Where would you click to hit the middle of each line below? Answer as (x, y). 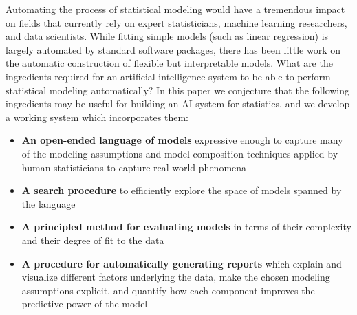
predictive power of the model (85, 304)
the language (48, 203)
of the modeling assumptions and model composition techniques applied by (180, 153)
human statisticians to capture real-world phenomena (134, 167)
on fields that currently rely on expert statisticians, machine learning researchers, (176, 22)
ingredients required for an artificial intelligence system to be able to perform (168, 76)
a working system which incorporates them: (97, 117)
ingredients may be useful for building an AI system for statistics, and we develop (178, 104)
